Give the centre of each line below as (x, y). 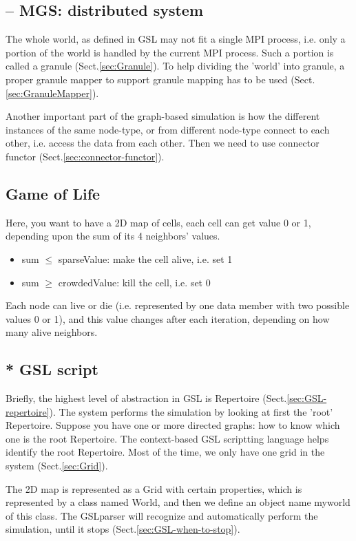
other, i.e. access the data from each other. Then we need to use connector (163, 143)
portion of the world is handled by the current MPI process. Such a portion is (170, 52)
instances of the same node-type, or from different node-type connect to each (168, 129)
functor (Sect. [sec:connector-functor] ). (85, 156)
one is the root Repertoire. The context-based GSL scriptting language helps (167, 438)
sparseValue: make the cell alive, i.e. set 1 (145, 258)
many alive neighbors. (52, 332)
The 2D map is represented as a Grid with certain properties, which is (154, 488)
